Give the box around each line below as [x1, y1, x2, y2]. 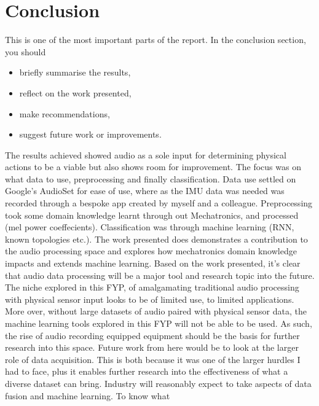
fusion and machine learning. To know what [5, 389, 170, 402]
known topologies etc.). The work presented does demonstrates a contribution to [5, 232, 308, 245]
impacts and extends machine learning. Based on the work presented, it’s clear [5, 257, 301, 270]
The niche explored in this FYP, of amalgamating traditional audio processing [5, 281, 299, 294]
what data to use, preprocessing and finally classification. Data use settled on [5, 172, 296, 185]
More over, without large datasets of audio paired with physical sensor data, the [5, 305, 307, 318]
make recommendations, [19, 107, 110, 120]
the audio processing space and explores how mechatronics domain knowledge [5, 244, 297, 257]
